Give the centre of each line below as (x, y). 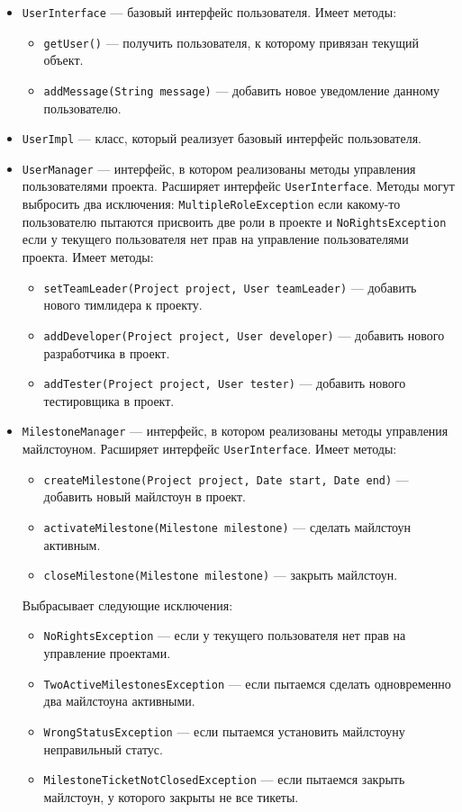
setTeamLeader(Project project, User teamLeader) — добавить (230, 287)
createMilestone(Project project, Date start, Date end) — (226, 478)
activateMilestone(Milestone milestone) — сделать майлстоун (227, 526)
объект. (63, 60)
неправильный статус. (103, 749)
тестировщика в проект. (109, 400)
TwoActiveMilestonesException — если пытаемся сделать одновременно (247, 683)
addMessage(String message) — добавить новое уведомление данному (242, 90)
